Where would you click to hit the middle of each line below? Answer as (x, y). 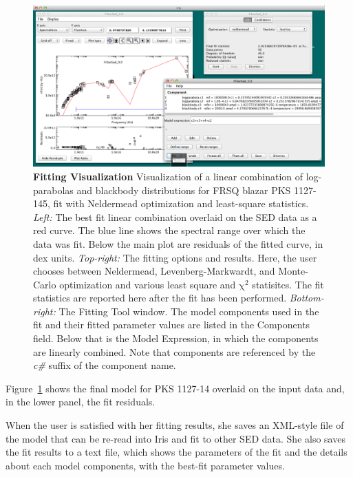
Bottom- (307, 298)
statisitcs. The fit (288, 284)
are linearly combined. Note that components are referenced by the (174, 351)
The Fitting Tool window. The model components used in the (189, 311)
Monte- (293, 271)
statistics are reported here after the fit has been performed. (160, 298)
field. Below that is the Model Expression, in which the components (176, 338)
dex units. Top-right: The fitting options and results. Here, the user (175, 257)
